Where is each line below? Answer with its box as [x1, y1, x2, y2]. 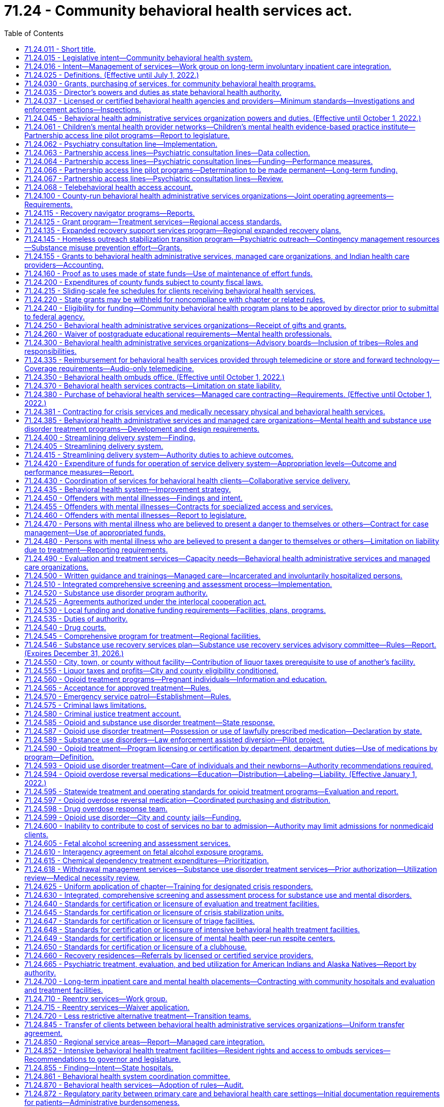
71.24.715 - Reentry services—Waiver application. [24, 1002, 190, 1012]
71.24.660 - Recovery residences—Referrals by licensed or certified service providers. [24, 951, 314, 960]
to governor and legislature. [88, 1054, 181, 1063]
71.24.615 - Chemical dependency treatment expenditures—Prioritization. [24, 856, 269, 865]
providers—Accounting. [24, 260, 104, 269]
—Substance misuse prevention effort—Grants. [24, 243, 182, 252]
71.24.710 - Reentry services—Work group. [24, 994, 167, 1003]
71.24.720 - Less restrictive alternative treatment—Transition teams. [24, 1011, 251, 1020]
